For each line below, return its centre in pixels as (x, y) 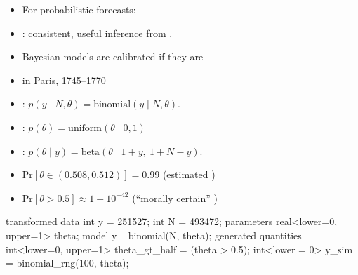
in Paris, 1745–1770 (64, 80)
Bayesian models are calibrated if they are (113, 56)
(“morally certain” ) (175, 197)
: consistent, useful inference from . (97, 33)
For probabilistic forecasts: (79, 9)
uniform (85, 128)
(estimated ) (189, 174)
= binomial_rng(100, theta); (67, 263)
